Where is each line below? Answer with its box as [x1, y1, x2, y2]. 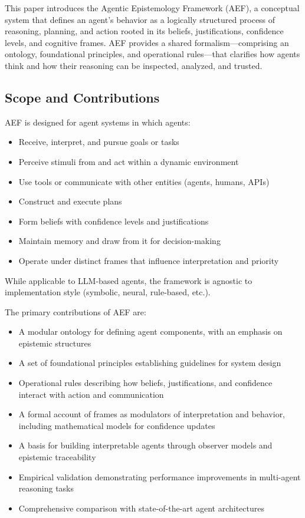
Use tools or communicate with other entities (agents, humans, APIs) [18, 175, 270, 187]
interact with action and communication [18, 388, 164, 400]
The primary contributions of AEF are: [5, 305, 146, 318]
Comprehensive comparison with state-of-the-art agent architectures [18, 501, 264, 514]
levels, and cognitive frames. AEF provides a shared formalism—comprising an [5, 36, 289, 48]
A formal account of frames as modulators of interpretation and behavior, [18, 408, 286, 420]
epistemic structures [18, 336, 91, 349]
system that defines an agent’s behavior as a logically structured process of [5, 13, 276, 25]
